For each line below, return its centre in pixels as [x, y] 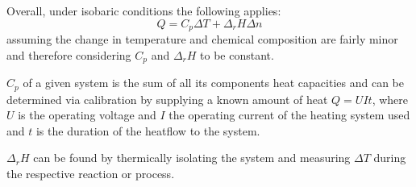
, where [390, 99]
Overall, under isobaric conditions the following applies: [144, 10]
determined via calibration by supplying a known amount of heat [167, 99]
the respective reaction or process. [91, 173]
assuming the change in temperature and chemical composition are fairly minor [202, 39]
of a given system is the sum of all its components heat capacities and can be [213, 83]
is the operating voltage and [87, 115]
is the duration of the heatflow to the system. [148, 130]
